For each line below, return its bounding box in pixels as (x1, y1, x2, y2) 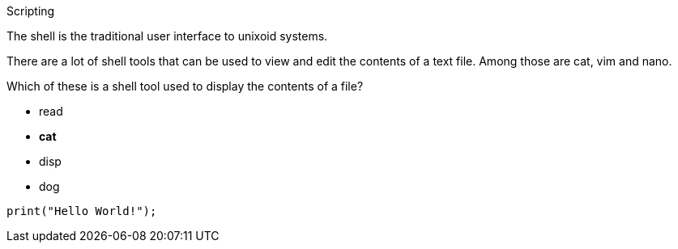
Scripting (6, 4, 55, 18)
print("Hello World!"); (6, 205, 157, 217)
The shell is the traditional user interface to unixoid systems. (6, 29, 328, 43)
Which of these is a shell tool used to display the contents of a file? (6, 79, 364, 93)
